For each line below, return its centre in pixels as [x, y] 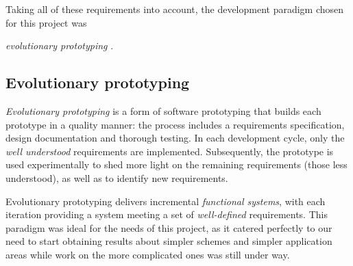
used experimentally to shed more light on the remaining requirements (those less [176, 164]
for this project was [46, 22]
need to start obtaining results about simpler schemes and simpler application [169, 241]
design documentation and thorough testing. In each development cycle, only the [175, 138]
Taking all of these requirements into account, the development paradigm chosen [175, 9]
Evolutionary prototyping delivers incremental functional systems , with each [166, 201]
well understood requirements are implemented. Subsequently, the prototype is [170, 151]
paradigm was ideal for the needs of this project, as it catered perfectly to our [169, 227]
